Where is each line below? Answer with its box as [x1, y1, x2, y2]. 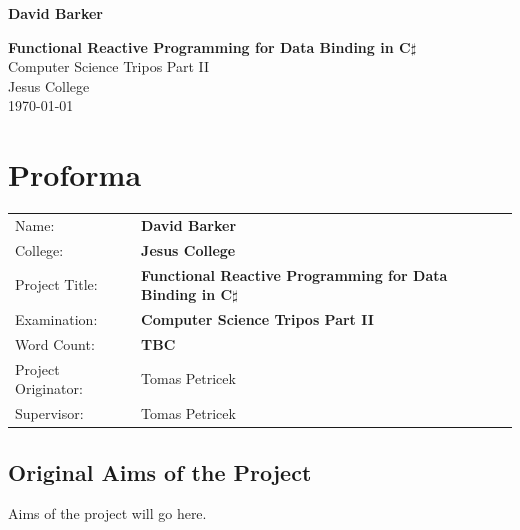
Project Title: [15, 274, 98, 295]
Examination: [15, 308, 98, 329]
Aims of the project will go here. [8, 503, 207, 524]
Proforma [8, 154, 142, 195]
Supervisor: [15, 403, 84, 424]
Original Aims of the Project [8, 456, 312, 487]
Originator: [15, 378, 83, 399]
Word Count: [15, 333, 95, 354]
